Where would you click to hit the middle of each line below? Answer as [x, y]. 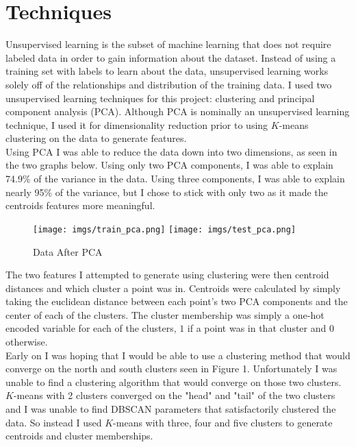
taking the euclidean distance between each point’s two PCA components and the [177, 301]
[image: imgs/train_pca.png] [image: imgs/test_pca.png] [165, 229]
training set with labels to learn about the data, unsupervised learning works [167, 71]
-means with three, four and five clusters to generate [223, 422]
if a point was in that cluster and [257, 328]
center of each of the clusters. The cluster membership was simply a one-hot [165, 314]
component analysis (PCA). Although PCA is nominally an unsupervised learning [178, 111]
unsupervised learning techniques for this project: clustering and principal [160, 98]
